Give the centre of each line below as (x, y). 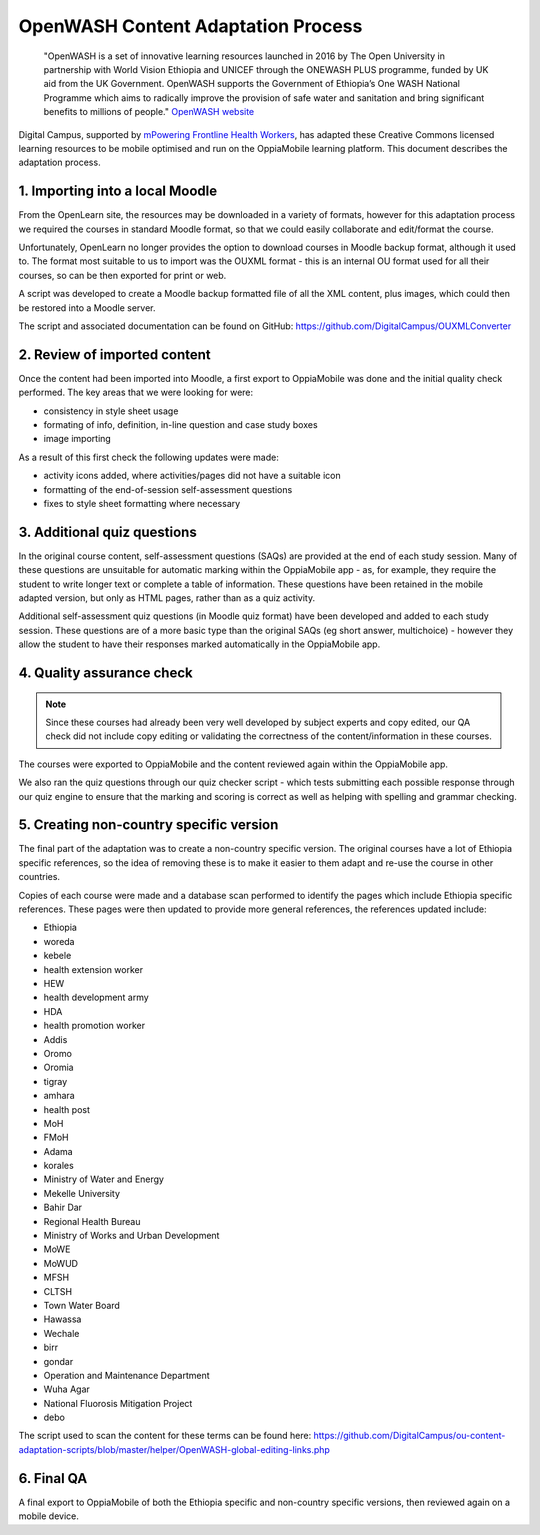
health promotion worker (94, 1026)
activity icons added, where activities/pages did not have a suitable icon (192, 476)
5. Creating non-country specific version (148, 825)
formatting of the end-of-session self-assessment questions (168, 489)
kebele (57, 956)
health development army (96, 997)
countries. (39, 877)
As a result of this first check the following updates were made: (148, 457)
